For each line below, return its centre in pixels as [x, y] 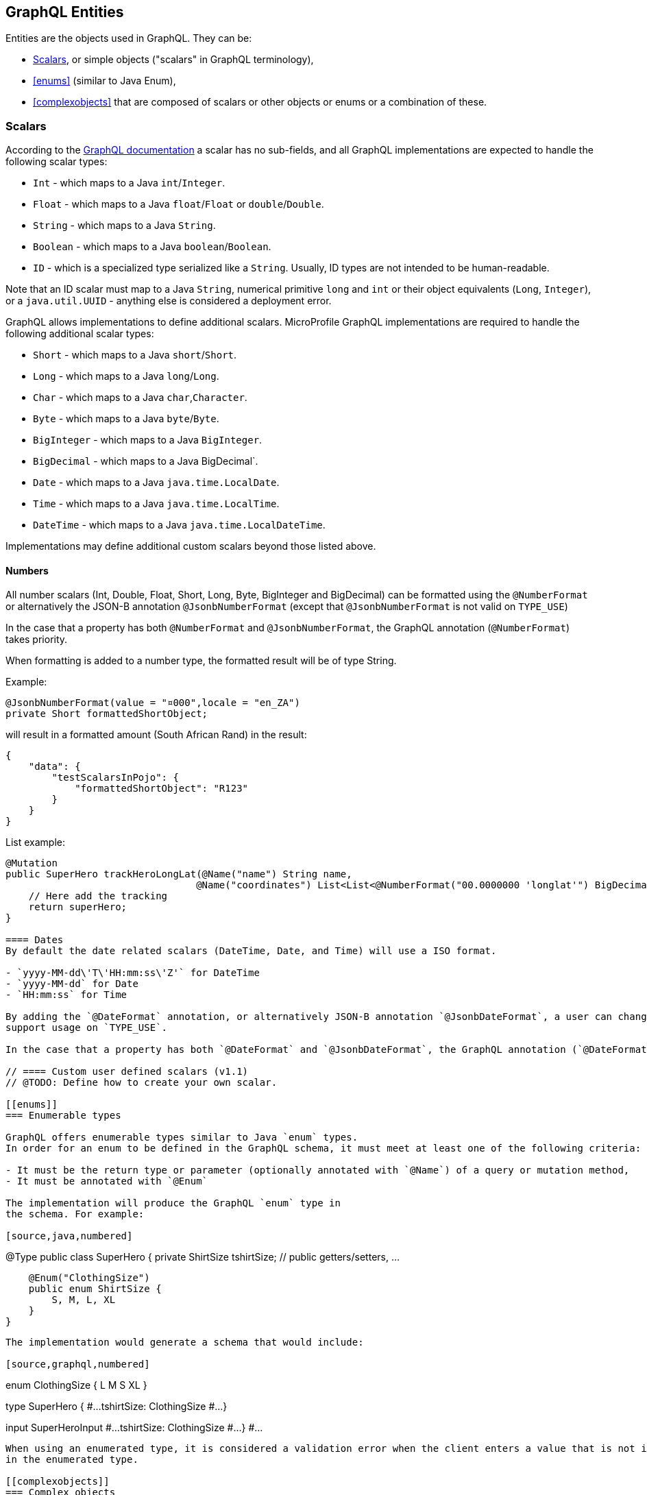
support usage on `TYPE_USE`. [87, 1028]
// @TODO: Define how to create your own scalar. [142, 1083]
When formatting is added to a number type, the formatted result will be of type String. [201, 661]
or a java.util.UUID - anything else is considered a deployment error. [169, 301]
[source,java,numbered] [69, 1236]
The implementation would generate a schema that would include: [185, 1342]
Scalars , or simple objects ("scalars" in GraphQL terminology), [173, 60]
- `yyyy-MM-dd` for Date [72, 984]
